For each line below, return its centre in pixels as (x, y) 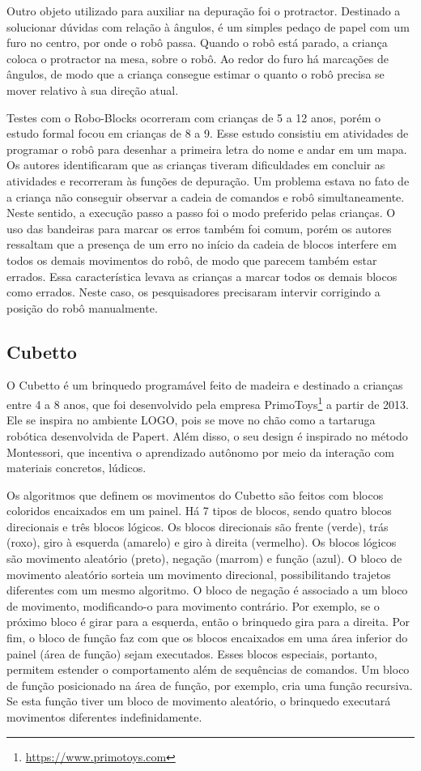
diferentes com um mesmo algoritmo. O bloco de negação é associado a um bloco (207, 590)
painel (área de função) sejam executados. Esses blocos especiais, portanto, (192, 653)
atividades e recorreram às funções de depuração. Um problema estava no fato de (208, 180)
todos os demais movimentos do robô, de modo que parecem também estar (192, 260)
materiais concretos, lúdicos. (77, 468)
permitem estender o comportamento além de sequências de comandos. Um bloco (208, 669)
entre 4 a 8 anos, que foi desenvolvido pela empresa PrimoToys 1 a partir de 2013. (208, 403)
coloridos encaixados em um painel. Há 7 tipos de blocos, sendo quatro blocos (199, 511)
